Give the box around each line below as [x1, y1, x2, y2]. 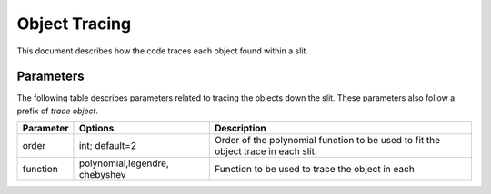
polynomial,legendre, [78, 157, 170, 170]
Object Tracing [16, 14, 132, 34]
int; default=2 [78, 140, 136, 152]
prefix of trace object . [16, 105, 99, 116]
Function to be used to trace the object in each [214, 163, 416, 176]
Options [78, 122, 115, 135]
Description [214, 122, 267, 135]
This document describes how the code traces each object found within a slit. [16, 45, 309, 56]
